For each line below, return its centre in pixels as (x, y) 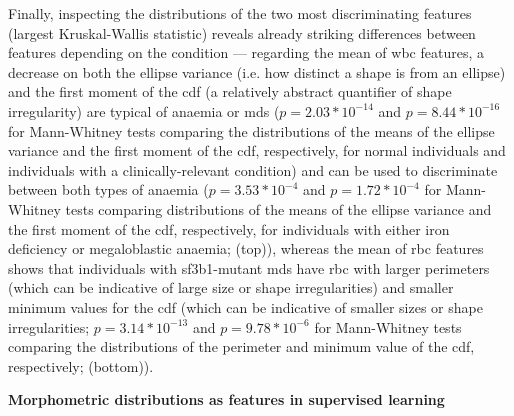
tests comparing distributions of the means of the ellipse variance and (278, 208)
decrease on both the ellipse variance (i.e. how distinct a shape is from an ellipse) (257, 71)
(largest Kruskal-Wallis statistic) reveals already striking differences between (242, 32)
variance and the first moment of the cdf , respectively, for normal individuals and (257, 150)
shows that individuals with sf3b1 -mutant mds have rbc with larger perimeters (249, 267)
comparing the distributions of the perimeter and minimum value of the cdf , (241, 346)
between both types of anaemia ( (108, 189)
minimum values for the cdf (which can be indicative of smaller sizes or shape (245, 306)
